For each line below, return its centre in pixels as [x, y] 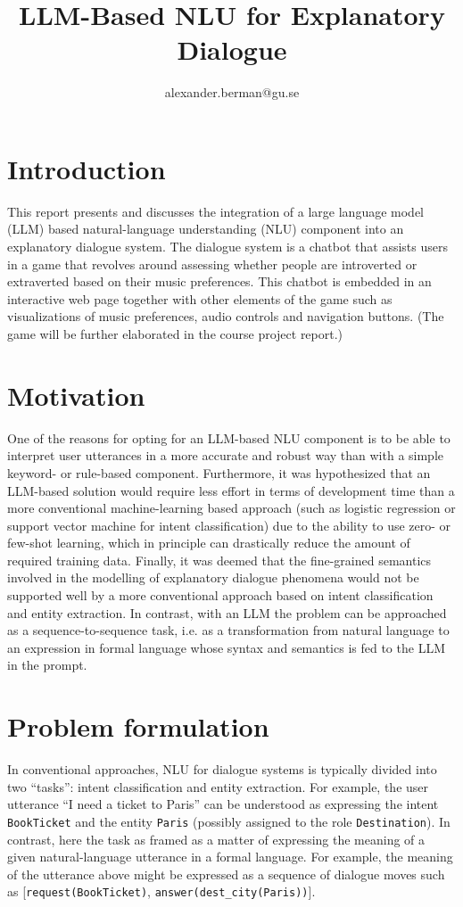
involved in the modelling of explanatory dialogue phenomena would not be [213, 577]
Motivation [76, 395]
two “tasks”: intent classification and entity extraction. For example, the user [218, 786]
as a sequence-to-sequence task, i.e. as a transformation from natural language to [228, 630]
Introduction [87, 168]
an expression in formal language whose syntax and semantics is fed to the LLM [226, 647]
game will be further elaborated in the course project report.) [175, 334]
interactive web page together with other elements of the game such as [200, 298]
